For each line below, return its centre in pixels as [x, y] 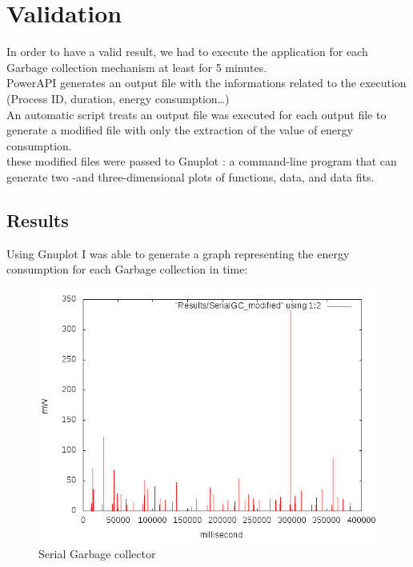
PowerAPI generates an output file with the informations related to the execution [206, 83]
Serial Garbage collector [97, 554]
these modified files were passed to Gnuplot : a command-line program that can [202, 161]
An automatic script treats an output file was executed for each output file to [196, 114]
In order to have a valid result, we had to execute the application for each [187, 52]
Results [38, 220]
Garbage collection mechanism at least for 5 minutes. [137, 67]
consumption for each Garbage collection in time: [127, 269]
